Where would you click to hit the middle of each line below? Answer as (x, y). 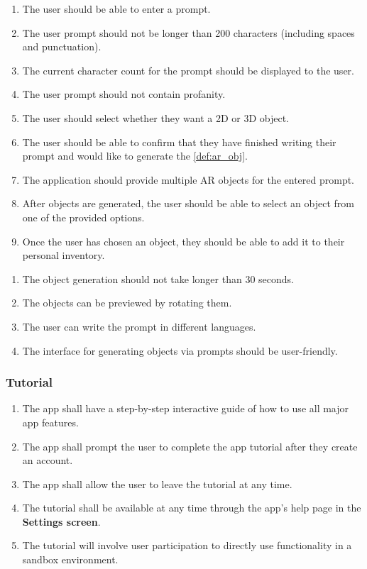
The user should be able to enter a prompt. (116, 9)
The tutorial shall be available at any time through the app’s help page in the (192, 508)
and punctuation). (62, 46)
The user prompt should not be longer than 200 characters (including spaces (188, 32)
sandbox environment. (70, 559)
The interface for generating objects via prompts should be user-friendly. (180, 350)
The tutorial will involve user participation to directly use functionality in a (187, 545)
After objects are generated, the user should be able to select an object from (188, 203)
